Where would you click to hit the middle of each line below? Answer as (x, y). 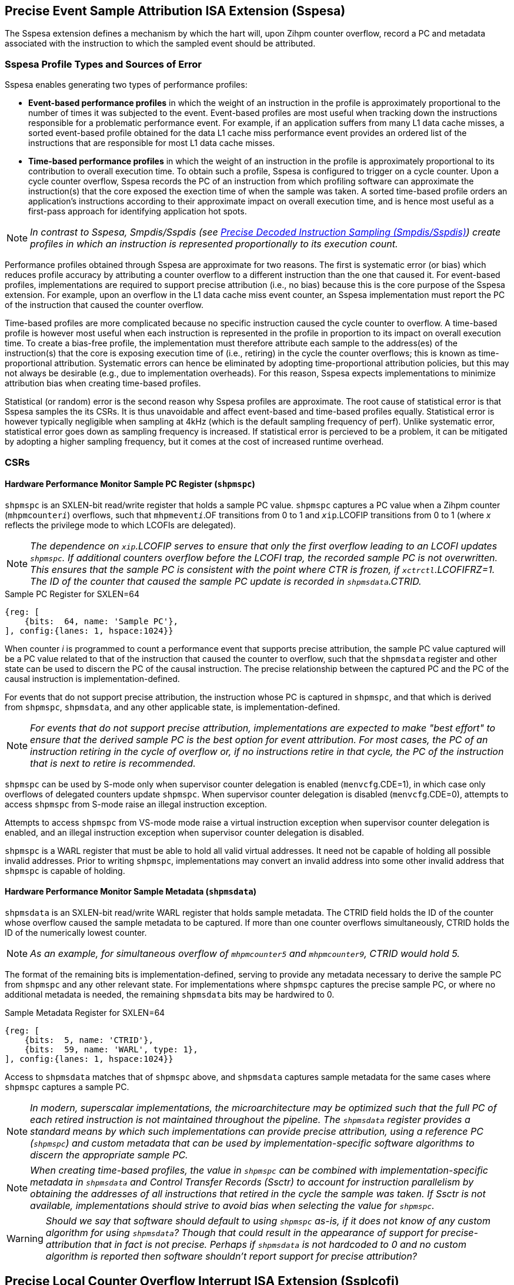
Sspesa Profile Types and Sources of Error (103, 64)
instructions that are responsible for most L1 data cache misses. (152, 143)
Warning (25, 1238)
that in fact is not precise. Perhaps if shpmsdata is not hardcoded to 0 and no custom (280, 1244)
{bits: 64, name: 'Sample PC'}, (101, 621)
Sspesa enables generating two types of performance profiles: (126, 85)
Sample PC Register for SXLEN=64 (72, 594)
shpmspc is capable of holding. (65, 870)
